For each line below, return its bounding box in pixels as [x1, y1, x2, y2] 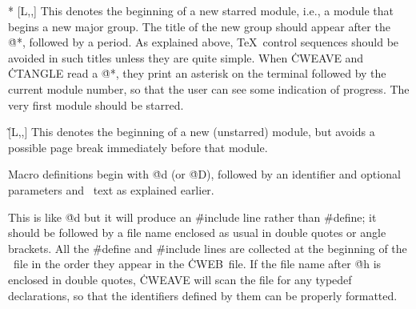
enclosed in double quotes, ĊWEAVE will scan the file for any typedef [8, 271, 352, 287]
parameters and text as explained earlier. [8, 181, 214, 198]
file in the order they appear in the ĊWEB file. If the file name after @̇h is [13, 255, 382, 272]
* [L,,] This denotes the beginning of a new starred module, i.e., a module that [8, 2, 394, 18]
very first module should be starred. [8, 96, 184, 113]
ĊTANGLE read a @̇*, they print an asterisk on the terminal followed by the [8, 65, 386, 82]
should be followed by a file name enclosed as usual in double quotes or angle [8, 224, 386, 241]
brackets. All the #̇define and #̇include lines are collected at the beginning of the [8, 239, 407, 256]
